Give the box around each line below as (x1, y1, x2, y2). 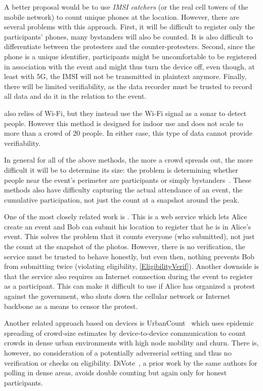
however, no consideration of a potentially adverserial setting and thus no (4, 347, 232, 358)
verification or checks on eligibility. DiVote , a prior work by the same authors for (4, 357, 257, 368)
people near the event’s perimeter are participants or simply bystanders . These (4, 174, 251, 185)
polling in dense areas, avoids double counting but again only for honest (4, 367, 227, 378)
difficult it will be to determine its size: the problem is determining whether (4, 164, 238, 175)
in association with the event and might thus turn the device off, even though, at (4, 61, 255, 71)
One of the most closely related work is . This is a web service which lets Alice (4, 211, 247, 222)
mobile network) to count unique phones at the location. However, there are (4, 11, 239, 22)
